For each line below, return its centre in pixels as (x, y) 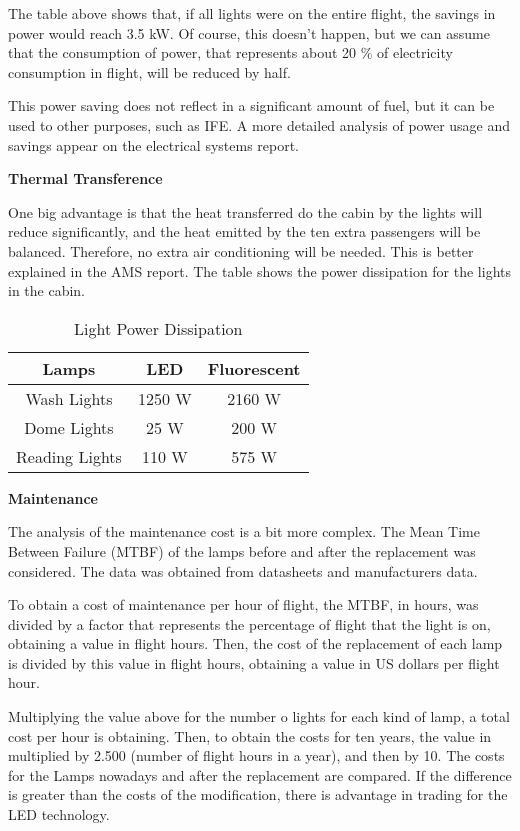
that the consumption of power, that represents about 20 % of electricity (230, 52)
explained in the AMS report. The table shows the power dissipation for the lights (260, 270)
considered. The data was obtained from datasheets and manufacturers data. (243, 570)
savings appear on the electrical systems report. (154, 144)
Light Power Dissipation (158, 328)
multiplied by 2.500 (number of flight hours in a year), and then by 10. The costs (256, 755)
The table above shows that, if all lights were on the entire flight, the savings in (252, 13)
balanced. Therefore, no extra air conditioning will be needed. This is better (241, 250)
